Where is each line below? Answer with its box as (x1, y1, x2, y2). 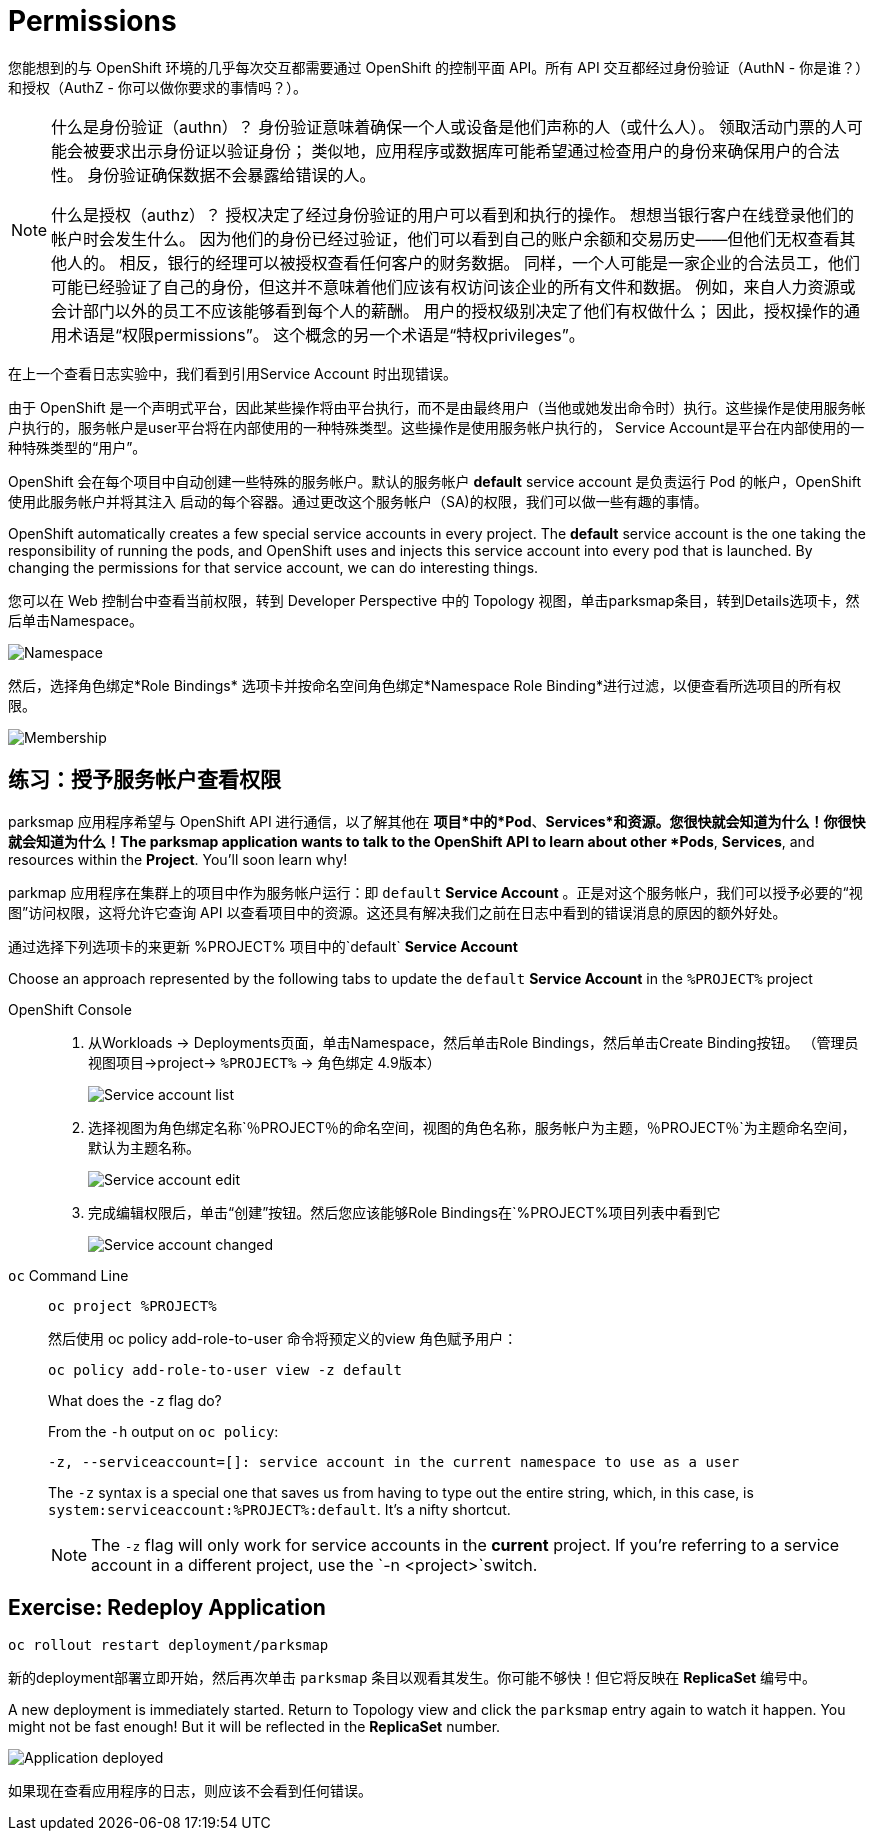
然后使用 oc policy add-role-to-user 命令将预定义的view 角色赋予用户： (48, 1329, 518, 1347)
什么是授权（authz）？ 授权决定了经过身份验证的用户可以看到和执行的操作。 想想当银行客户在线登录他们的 (51, 204, 855, 225)
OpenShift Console (8, 1000, 132, 1018)
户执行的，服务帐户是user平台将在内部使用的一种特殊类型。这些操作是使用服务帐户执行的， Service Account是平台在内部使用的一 (8, 418, 865, 436)
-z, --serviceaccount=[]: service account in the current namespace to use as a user (48, 1453, 740, 1470)
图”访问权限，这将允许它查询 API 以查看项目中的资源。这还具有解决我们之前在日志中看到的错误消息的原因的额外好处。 (8, 903, 787, 921)
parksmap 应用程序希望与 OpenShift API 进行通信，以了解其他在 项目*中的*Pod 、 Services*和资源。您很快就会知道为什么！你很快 (8, 812, 866, 830)
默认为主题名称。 (88, 1138, 200, 1156)
